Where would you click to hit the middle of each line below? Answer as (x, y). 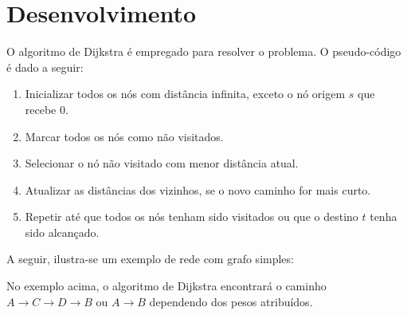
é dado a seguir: (45, 67)
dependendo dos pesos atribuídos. (231, 301)
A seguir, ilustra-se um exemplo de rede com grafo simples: (150, 259)
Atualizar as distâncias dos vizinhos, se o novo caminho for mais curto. (198, 189)
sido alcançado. (62, 232)
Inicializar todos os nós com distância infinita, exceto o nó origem (185, 94)
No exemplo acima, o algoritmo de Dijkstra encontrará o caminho (166, 286)
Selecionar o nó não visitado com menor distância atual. (162, 163)
